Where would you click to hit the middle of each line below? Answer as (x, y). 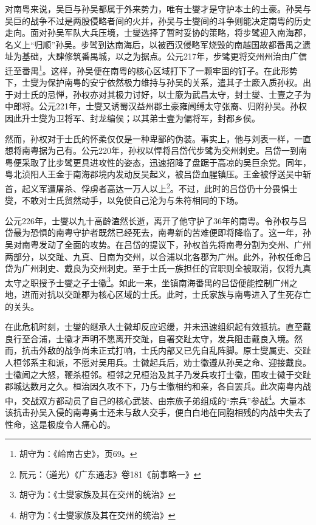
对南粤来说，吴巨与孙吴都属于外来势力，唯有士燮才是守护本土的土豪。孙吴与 (158, 9)
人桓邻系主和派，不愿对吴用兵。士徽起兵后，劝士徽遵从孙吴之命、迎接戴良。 (158, 362)
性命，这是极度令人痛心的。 (60, 424)
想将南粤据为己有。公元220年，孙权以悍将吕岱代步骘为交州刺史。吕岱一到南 (156, 150)
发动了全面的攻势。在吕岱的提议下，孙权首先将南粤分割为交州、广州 (175, 244)
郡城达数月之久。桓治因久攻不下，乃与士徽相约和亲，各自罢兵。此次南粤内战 (158, 386)
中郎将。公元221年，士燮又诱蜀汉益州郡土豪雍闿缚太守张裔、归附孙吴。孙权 (156, 106)
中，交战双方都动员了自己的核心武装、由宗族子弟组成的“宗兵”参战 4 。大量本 (156, 399)
